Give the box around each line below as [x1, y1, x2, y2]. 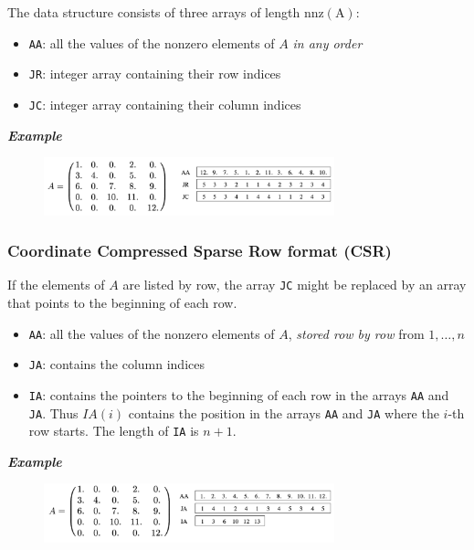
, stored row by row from [288, 323, 425, 343]
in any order [292, 33, 363, 52]
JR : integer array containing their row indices [28, 64, 281, 83]
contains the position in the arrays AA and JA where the [128, 403, 439, 422]
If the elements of [7, 275, 105, 294]
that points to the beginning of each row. [7, 292, 237, 312]
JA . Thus [28, 403, 79, 422]
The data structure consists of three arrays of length [7, 3, 300, 21]
